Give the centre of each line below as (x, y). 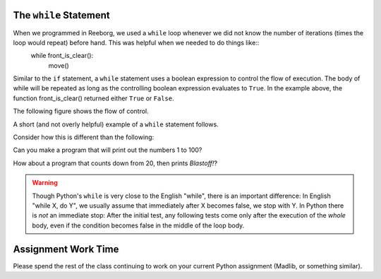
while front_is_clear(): (62, 56)
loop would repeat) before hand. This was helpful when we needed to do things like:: (136, 42)
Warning (45, 183)
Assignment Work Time (66, 249)
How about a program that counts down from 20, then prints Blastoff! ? (115, 163)
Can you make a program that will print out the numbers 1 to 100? (108, 150)
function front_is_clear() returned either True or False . (93, 98)
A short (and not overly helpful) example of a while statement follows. (116, 124)
